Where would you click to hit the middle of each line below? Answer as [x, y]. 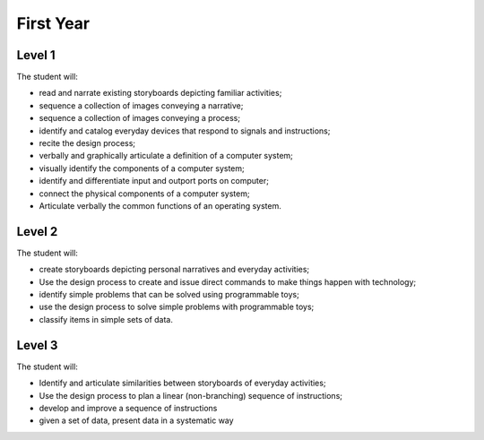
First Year [53, 23]
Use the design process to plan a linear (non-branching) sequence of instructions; [190, 395]
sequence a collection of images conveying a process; [140, 118]
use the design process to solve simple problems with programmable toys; [177, 307]
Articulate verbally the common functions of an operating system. [160, 205]
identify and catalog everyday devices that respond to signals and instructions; [185, 131]
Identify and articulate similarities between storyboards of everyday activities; [182, 383]
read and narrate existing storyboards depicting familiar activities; [160, 93]
